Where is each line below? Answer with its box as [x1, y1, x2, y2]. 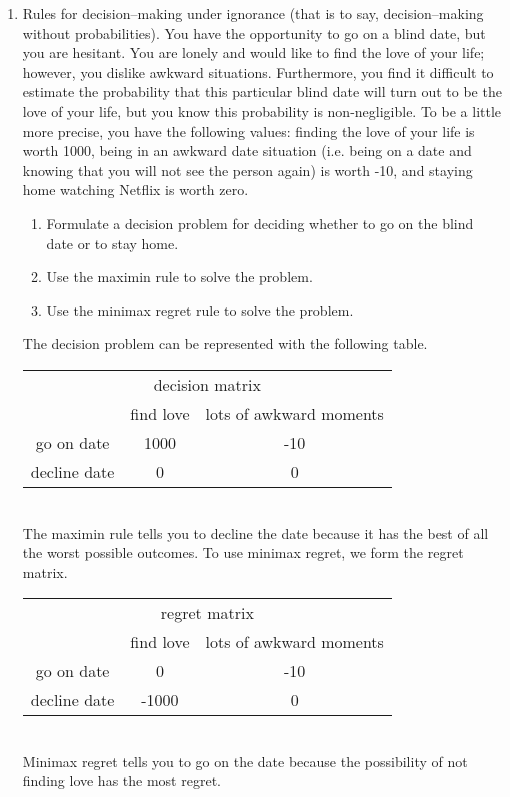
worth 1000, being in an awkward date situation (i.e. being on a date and [22, 140, 472, 161]
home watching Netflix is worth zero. [22, 179, 249, 200]
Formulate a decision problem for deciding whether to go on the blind [46, 212, 474, 233]
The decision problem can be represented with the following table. [22, 333, 428, 354]
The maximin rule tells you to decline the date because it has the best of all [22, 522, 489, 543]
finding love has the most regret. [22, 770, 221, 791]
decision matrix [153, 372, 261, 396]
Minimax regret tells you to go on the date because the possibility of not [22, 750, 468, 771]
